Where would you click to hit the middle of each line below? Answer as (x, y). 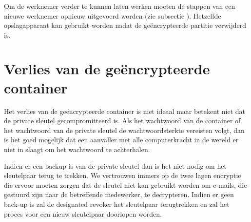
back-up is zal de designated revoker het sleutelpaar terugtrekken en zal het (117, 204)
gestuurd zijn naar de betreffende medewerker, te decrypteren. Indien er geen (119, 194)
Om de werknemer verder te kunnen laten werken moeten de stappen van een (120, 6)
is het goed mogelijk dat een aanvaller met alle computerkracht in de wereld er (121, 140)
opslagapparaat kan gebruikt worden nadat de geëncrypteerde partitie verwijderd (125, 25)
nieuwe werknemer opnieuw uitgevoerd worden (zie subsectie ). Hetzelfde (113, 15)
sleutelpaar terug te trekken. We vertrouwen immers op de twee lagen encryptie (123, 175)
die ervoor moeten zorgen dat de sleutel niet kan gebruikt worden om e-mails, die (125, 185)
